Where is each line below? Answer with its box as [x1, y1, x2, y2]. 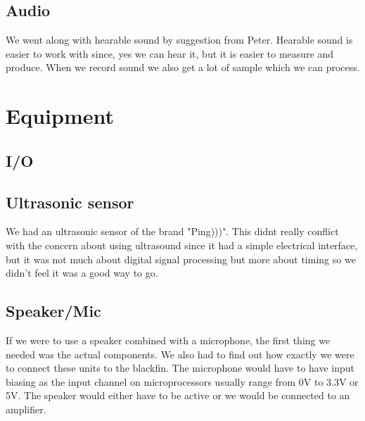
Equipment [6, 101, 114, 130]
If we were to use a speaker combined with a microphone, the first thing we [6, 332, 331, 347]
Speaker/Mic [6, 300, 101, 322]
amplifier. [6, 401, 46, 416]
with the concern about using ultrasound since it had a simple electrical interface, [6, 237, 358, 252]
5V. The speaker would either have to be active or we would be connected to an [6, 388, 350, 403]
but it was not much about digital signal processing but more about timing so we [6, 251, 356, 266]
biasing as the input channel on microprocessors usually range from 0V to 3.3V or [6, 374, 359, 389]
